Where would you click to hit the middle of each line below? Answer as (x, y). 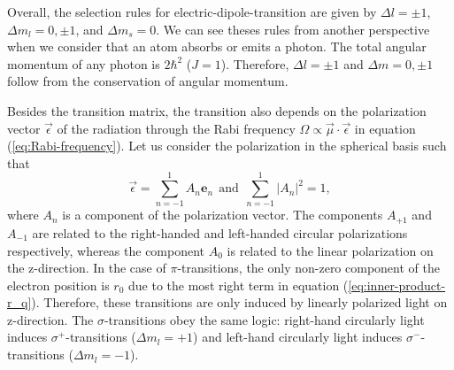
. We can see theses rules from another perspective (293, 29)
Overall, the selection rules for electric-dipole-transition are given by (192, 12)
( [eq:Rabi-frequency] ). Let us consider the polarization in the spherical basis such (227, 146)
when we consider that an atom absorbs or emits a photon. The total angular (217, 46)
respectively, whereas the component (106, 250)
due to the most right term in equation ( (239, 285)
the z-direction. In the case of (87, 268)
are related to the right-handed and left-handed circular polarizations (220, 232)
